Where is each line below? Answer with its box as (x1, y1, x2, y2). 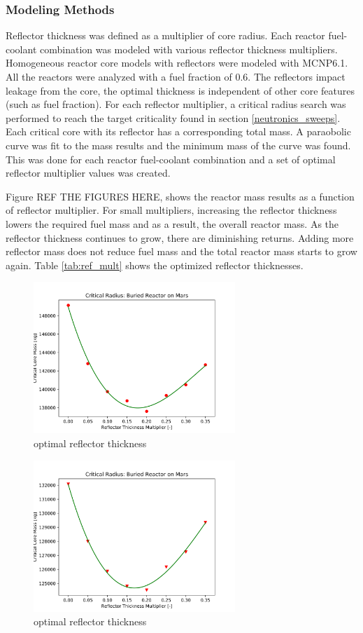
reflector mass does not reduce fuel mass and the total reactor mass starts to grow (6, 244, 357, 259)
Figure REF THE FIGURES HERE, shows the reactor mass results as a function (6, 189, 355, 203)
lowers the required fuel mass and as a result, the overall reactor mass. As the (6, 216, 339, 231)
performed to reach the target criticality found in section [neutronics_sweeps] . (6, 110, 341, 125)
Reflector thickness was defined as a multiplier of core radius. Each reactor (6, 28, 325, 43)
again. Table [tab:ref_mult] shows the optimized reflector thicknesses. (6, 257, 304, 272)
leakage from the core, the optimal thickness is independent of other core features (6, 83, 355, 97)
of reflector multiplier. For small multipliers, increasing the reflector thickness (6, 203, 337, 217)
